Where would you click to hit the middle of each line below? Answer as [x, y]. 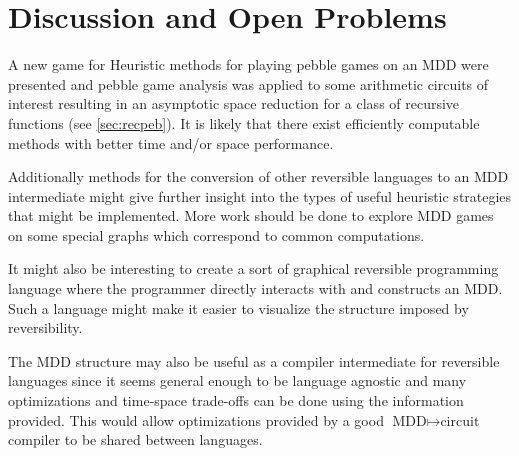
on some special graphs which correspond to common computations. [216, 234]
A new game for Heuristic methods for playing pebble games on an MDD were [248, 64]
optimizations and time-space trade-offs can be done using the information [236, 400]
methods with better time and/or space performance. [171, 142]
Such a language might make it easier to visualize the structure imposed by [238, 307]
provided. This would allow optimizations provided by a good [196, 419]
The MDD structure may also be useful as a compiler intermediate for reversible [254, 360]
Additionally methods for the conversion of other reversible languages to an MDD [258, 176]
